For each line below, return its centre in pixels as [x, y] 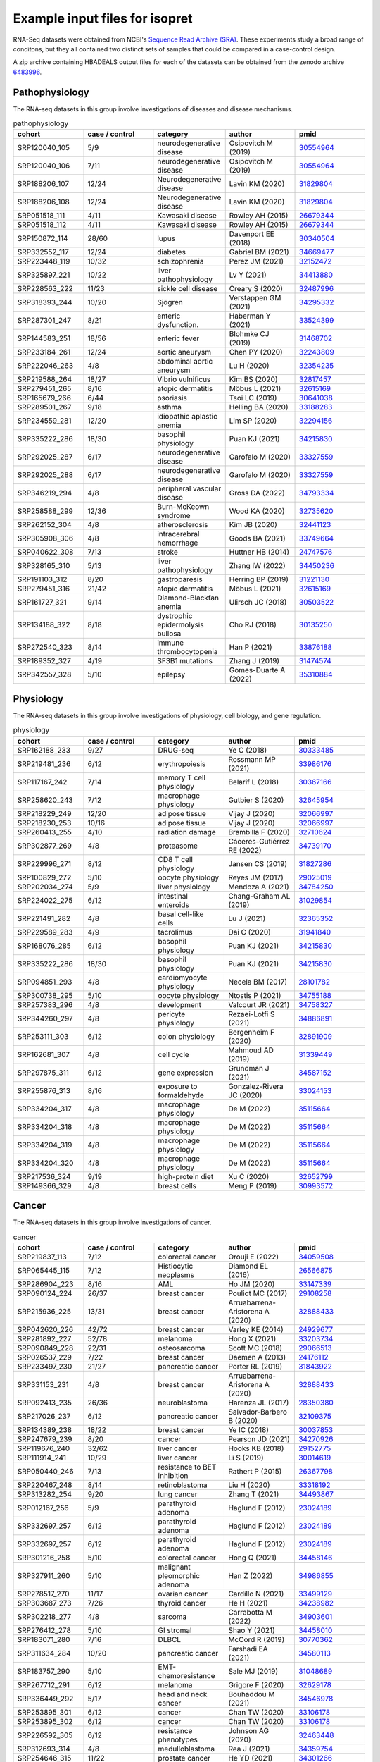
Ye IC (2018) [248, 1429]
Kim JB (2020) [253, 525]
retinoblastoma [183, 1485]
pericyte [172, 1014]
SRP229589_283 [45, 932]
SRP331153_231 [43, 1384]
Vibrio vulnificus [184, 379]
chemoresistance [186, 1675]
